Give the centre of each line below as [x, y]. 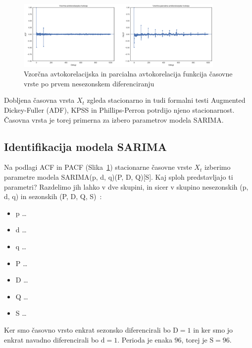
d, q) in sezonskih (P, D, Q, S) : [53, 196]
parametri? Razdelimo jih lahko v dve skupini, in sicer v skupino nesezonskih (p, [126, 186]
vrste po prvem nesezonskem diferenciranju [89, 83]
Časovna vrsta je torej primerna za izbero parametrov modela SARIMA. [114, 119]
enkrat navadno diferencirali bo [51, 339]
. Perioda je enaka [145, 339]
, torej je [194, 339]
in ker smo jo [213, 329]
